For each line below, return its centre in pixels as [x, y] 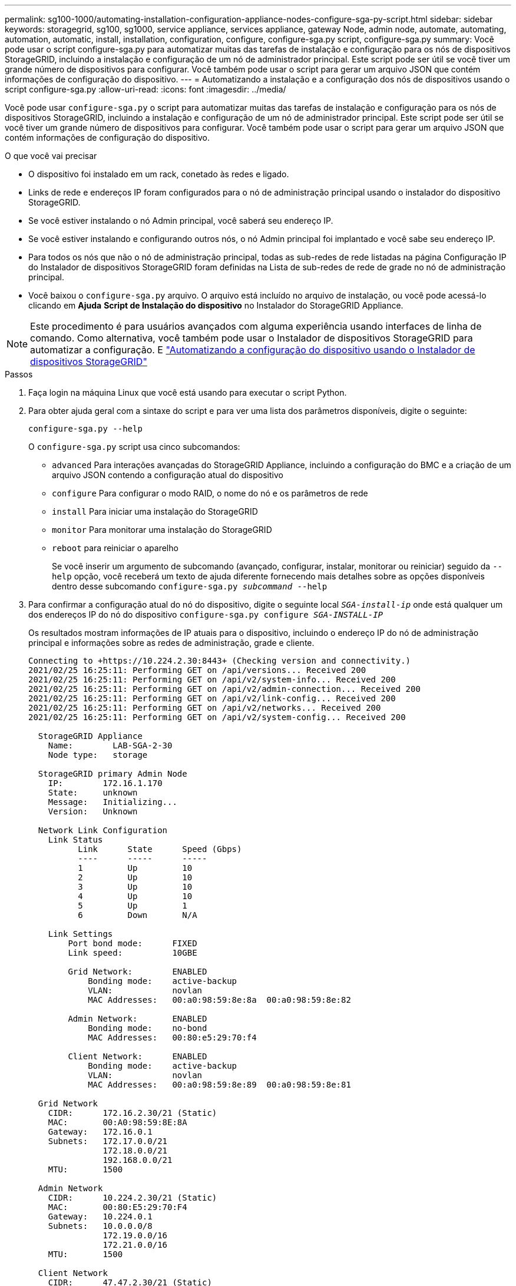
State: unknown [93, 793]
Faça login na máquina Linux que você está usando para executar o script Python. [188, 392]
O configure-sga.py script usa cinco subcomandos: [134, 447]
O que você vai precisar [51, 156]
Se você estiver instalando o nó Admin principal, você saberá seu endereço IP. [181, 221]
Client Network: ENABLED [138, 1056]
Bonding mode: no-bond [148, 1028]
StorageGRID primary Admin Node [113, 774]
